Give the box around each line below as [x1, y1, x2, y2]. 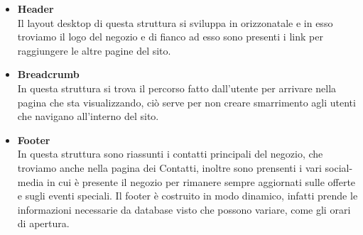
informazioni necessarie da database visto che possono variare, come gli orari [17, 202, 351, 217]
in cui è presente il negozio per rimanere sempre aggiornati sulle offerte [47, 174, 356, 189]
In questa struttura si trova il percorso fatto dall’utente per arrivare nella [17, 80, 337, 95]
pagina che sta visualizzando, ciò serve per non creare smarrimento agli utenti [17, 94, 356, 109]
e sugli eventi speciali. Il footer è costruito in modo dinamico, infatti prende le [17, 188, 358, 203]
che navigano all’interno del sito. [17, 109, 159, 124]
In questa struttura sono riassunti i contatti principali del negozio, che [17, 146, 323, 161]
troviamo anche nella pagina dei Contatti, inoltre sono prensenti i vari [17, 160, 322, 175]
